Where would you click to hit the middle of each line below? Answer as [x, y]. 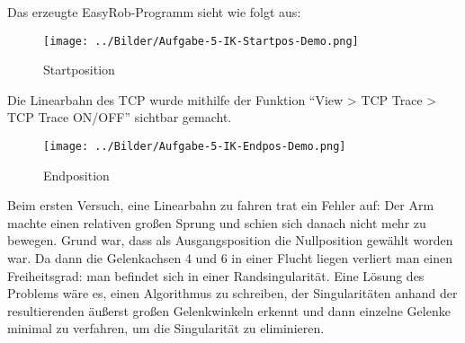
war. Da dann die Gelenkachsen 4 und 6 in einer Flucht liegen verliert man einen [230, 258]
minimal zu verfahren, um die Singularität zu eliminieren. [166, 328]
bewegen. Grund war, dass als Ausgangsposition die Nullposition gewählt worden [230, 240]
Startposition [79, 70]
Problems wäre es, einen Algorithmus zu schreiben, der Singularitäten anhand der [232, 293]
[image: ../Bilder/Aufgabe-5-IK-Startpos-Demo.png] [201, 41]
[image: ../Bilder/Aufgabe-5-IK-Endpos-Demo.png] [195, 147]
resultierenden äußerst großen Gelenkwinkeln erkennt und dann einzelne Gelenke [229, 310]
